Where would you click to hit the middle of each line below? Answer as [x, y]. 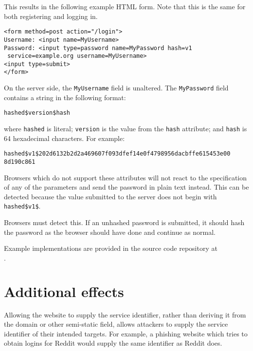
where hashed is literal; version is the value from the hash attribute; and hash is [126, 129]
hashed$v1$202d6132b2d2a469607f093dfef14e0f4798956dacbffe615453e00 [117, 154]
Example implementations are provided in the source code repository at [111, 248]
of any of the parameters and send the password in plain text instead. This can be [126, 187]
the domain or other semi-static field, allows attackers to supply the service [116, 324]
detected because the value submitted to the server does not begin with [110, 196]
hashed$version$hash [37, 113]
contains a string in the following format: [65, 97]
